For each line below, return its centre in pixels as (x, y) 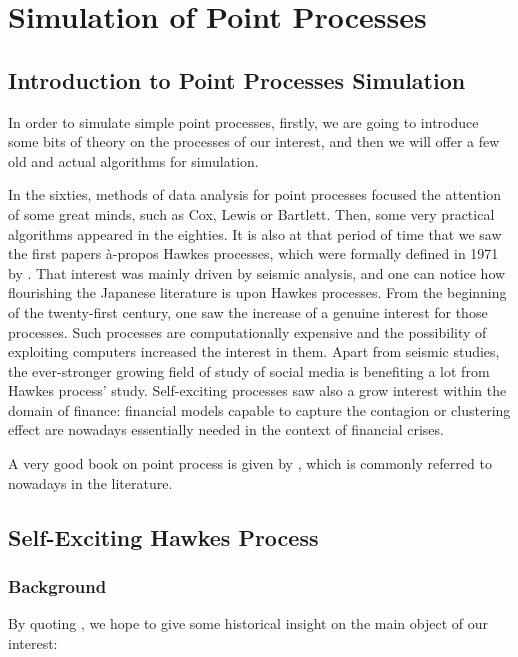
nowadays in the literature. (90, 482)
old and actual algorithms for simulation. (133, 160)
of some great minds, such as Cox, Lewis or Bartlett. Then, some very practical (251, 213)
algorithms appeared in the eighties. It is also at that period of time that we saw (255, 233)
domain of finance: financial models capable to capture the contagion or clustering (259, 409)
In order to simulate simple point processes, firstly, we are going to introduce (243, 121)
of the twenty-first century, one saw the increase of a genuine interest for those (248, 311)
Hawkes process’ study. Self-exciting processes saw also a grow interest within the (257, 390)
